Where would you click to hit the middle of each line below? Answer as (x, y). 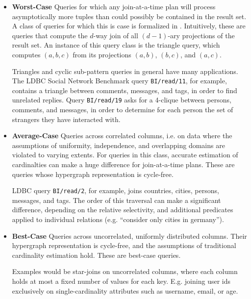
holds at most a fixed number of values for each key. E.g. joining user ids (121, 281)
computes (26, 54)
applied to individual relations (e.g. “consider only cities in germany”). (118, 219)
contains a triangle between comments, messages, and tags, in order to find (125, 90)
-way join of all (116, 35)
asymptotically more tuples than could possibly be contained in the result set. (129, 16)
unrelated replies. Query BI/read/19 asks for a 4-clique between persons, (122, 100)
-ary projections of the (201, 35)
